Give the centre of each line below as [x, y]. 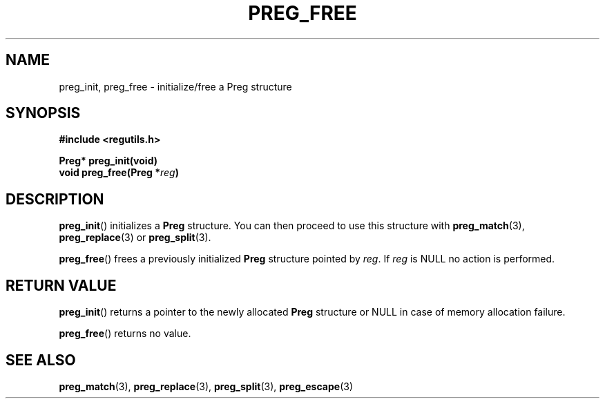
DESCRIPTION [55, 199]
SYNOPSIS [43, 113]
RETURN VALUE [61, 285]
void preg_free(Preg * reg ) [119, 173]
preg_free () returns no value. [125, 334]
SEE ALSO [41, 360]
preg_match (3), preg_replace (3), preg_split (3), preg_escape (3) [206, 386]
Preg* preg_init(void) [108, 161]
